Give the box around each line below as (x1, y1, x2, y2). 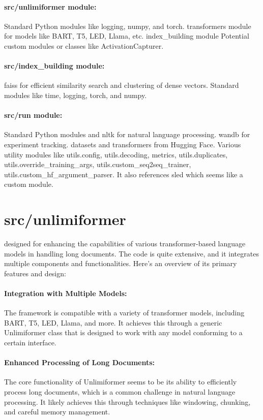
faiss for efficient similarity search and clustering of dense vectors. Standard (4, 80, 239, 90)
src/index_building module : (4, 60, 105, 71)
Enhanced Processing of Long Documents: (4, 357, 155, 368)
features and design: (4, 268, 66, 278)
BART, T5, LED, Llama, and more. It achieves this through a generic (4, 317, 222, 328)
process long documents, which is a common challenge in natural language (4, 386, 236, 397)
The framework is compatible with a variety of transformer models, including (4, 307, 245, 318)
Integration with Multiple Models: (4, 288, 127, 299)
